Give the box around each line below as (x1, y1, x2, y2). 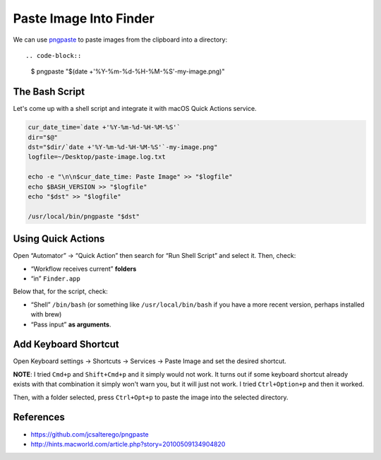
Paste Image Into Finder (13, 11, 155, 26)
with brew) (30, 310, 62, 319)
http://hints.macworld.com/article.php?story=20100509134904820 (30, 440, 226, 448)
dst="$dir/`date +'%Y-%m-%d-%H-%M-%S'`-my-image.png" (28, 143, 218, 151)
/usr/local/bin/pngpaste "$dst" (28, 212, 140, 220)
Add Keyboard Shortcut (13, 338, 119, 350)
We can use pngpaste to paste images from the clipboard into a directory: (13, 35, 228, 44)
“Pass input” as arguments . (30, 320, 111, 329)
